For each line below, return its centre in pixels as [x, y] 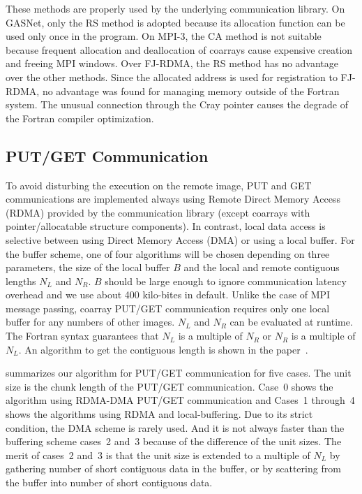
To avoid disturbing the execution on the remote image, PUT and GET [159, 185]
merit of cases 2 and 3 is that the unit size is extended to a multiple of [158, 455]
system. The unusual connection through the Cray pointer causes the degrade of [177, 104]
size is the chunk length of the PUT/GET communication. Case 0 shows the [169, 386]
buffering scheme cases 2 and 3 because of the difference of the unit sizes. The [174, 441]
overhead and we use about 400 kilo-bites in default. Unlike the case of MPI [168, 295]
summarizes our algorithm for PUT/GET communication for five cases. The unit [179, 373]
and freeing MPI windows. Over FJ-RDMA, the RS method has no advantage [172, 63]
